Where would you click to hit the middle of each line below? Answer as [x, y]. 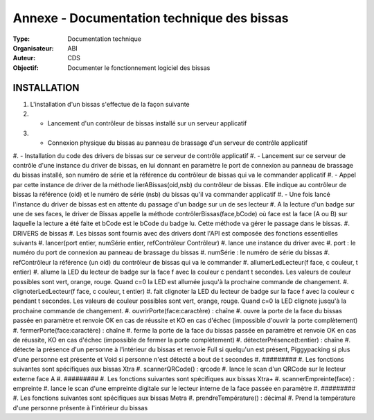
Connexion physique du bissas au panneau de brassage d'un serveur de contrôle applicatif [178, 143]
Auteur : [24, 58]
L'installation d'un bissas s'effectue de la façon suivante [110, 104]
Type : [21, 39]
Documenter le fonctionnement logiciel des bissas [139, 68]
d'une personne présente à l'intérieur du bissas [80, 408]
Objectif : [26, 68]
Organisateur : [34, 48]
